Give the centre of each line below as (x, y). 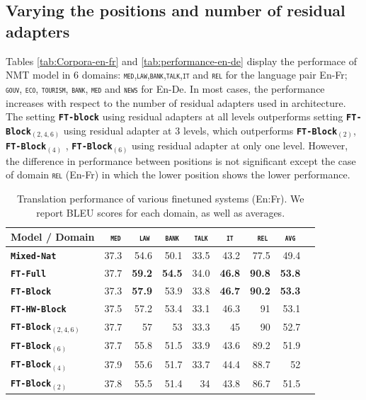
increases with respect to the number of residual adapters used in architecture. (176, 102)
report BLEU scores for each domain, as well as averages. (161, 212)
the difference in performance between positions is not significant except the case (181, 160)
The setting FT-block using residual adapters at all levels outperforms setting (175, 116)
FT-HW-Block (39, 309)
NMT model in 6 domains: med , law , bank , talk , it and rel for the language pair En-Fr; (177, 75)
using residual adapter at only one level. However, (240, 145)
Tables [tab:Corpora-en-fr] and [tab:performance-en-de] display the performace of (181, 61)
